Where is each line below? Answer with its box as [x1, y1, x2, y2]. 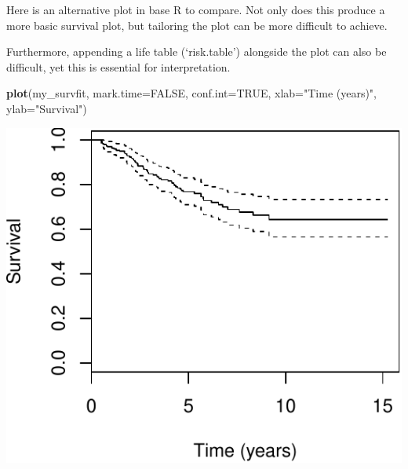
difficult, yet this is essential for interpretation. [6, 58, 231, 75]
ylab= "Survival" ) [6, 100, 87, 116]
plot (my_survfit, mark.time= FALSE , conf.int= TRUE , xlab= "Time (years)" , [6, 85, 377, 101]
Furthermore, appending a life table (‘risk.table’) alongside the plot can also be [6, 43, 387, 60]
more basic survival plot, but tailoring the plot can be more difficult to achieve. [6, 16, 388, 33]
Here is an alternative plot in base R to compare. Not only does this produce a [6, 2, 385, 17]
